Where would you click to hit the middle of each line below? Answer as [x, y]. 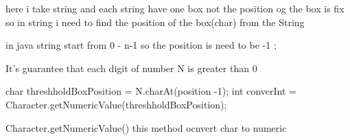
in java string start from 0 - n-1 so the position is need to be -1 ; [141, 45]
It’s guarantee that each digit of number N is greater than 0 [131, 68]
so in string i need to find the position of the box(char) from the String [155, 22]
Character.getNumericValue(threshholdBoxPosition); [116, 104]
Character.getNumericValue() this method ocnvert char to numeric [146, 127]
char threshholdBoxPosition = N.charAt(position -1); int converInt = [151, 91]
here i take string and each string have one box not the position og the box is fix [175, 8]
